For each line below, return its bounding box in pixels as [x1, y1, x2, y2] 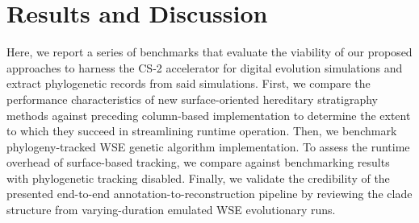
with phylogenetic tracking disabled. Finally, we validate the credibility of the [6, 169, 390, 186]
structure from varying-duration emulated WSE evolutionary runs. [6, 201, 336, 218]
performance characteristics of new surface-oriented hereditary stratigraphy [6, 90, 378, 107]
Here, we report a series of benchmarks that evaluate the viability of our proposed [6, 43, 413, 60]
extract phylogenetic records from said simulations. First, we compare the [6, 75, 371, 92]
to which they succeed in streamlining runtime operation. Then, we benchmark [6, 122, 397, 139]
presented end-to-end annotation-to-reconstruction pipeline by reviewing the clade [6, 185, 413, 202]
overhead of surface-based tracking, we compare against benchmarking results [6, 154, 390, 171]
